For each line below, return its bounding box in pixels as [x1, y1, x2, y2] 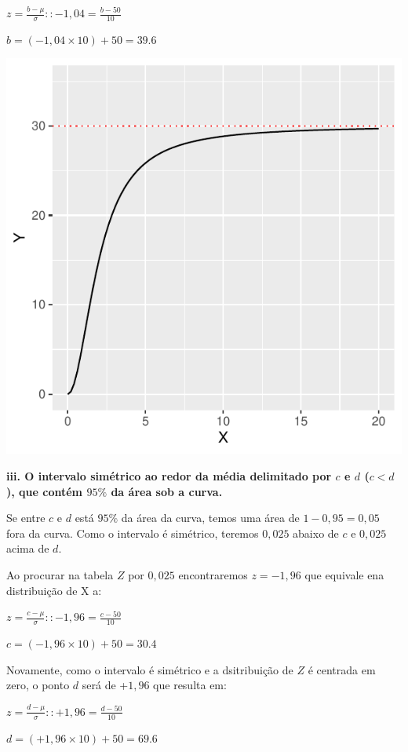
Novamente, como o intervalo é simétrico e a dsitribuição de [6, 661, 293, 677]
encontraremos [178, 566, 248, 582]
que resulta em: [153, 677, 227, 693]
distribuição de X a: [6, 582, 102, 598]
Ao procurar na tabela [6, 566, 114, 582]
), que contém [6, 483, 83, 499]
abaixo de [293, 524, 339, 541]
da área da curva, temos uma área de [121, 509, 300, 526]
